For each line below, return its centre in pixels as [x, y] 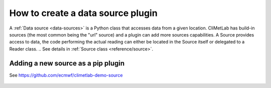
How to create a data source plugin [83, 13]
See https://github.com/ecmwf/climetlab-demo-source [66, 75]
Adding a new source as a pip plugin [67, 63]
